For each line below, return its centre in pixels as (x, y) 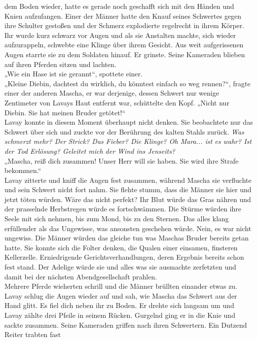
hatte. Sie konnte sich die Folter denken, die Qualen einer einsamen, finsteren (121, 247)
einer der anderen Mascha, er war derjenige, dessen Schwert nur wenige (112, 93)
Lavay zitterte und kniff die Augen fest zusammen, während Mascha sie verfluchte (128, 180)
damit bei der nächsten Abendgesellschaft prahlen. (81, 276)
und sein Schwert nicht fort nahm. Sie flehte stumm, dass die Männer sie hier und (128, 189)
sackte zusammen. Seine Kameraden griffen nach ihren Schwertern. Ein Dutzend (126, 324)
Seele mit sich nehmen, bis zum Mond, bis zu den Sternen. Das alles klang (117, 219)
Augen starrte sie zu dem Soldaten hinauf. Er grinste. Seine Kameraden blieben (125, 54)
